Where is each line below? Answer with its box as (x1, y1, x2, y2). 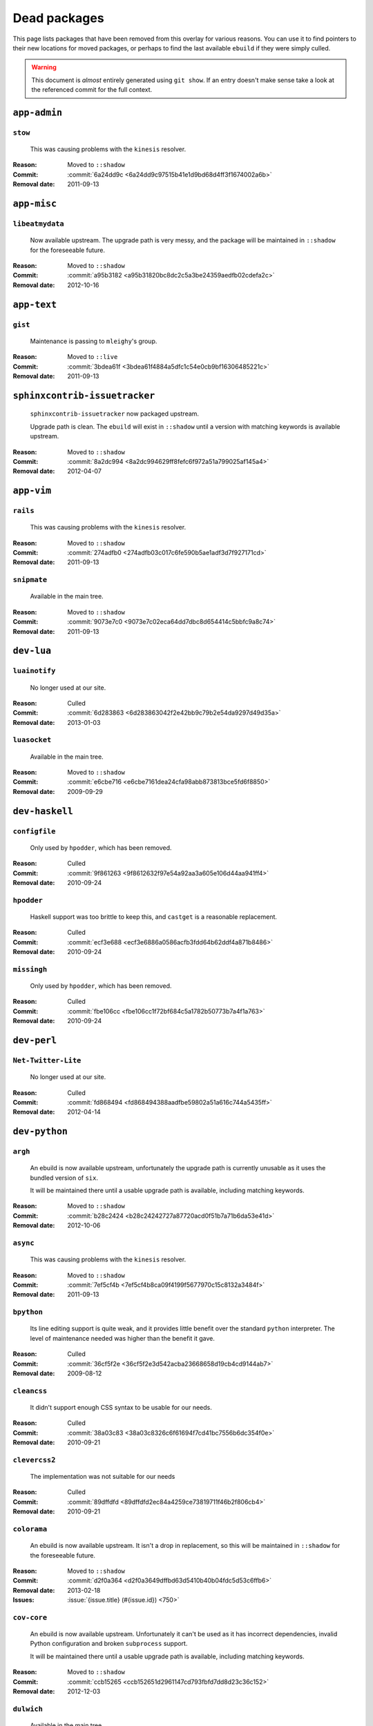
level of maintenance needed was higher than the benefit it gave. (30, 1334, 216, 1342)
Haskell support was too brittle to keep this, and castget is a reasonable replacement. (30, 912, 278, 921)
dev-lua (12, 646, 52, 657)
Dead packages (12, 10, 104, 26)
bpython (12, 1308, 43, 1317)
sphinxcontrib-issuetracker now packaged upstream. (30, 409, 200, 418)
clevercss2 (12, 1455, 56, 1464)
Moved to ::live (67, 353, 118, 361)
